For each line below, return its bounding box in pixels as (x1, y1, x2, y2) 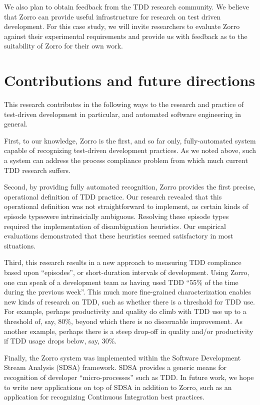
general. (4, 118, 28, 129)
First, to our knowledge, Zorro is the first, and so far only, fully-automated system (4, 135, 256, 145)
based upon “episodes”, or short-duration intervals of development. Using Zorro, (4, 267, 249, 277)
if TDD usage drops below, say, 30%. (4, 335, 117, 346)
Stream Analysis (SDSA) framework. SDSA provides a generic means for (4, 362, 227, 372)
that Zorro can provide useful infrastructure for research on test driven (4, 11, 221, 21)
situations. (4, 240, 36, 250)
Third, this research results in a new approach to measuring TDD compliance (4, 257, 241, 267)
